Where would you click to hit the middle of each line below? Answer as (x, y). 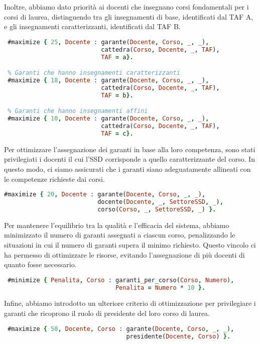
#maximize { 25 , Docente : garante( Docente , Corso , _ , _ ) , (108, 42)
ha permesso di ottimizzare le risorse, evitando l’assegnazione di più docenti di (124, 254)
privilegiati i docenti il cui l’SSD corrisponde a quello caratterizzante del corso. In (129, 159)
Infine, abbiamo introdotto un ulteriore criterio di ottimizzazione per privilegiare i (130, 303)
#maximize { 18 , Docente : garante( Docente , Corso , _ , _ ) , (108, 80)
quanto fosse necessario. (40, 264)
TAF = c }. (117, 133)
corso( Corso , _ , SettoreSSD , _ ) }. (157, 209)
